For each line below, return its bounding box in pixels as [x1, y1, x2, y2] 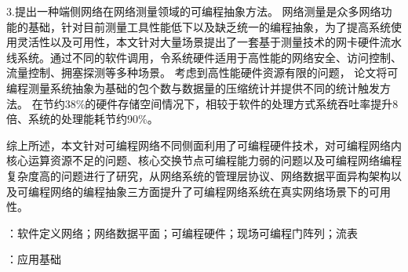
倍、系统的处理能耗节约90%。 [6, 111, 158, 127]
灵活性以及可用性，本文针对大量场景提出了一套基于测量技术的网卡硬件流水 [16, 34, 402, 50]
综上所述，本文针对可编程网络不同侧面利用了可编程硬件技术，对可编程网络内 [6, 136, 402, 153]
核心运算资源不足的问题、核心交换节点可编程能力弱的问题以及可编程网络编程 [6, 152, 402, 169]
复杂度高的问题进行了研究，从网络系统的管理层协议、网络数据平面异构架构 [6, 167, 391, 183]
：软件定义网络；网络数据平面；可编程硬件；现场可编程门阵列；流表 [6, 224, 358, 241]
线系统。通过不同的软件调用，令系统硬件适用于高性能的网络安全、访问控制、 [6, 49, 402, 65]
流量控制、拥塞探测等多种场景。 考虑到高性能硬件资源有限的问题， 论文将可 [6, 64, 399, 81]
